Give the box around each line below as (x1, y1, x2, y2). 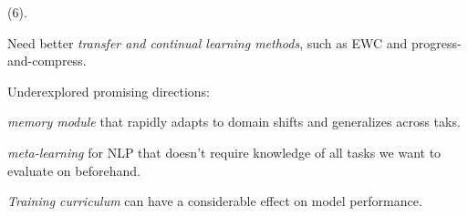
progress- (411, 33, 462, 52)
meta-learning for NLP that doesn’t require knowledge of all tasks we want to (7, 142, 442, 161)
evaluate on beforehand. (7, 160, 140, 180)
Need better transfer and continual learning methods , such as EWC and (7, 33, 408, 52)
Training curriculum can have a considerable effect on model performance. (7, 191, 422, 211)
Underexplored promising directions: (7, 81, 211, 100)
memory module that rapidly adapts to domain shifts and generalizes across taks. (7, 112, 461, 131)
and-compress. (7, 51, 87, 70)
